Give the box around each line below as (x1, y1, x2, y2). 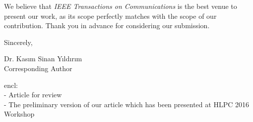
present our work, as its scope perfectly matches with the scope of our (4, 10, 217, 21)
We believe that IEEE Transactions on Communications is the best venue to (4, 1, 237, 11)
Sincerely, (4, 37, 33, 47)
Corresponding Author (4, 63, 72, 73)
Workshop (4, 109, 35, 119)
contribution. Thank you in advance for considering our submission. (4, 20, 210, 31)
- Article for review (4, 89, 62, 100)
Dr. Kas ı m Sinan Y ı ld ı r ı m (4, 53, 82, 64)
